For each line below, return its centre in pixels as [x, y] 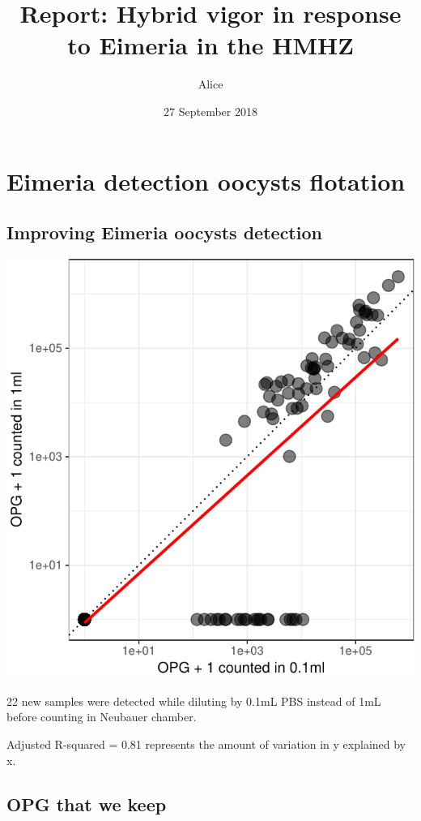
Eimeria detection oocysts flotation [206, 181]
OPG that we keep [87, 804]
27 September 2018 [210, 111]
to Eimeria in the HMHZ [210, 45]
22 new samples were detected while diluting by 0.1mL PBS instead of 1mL [194, 701]
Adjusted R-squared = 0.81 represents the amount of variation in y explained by [206, 744]
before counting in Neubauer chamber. [102, 717]
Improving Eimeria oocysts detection [164, 232]
